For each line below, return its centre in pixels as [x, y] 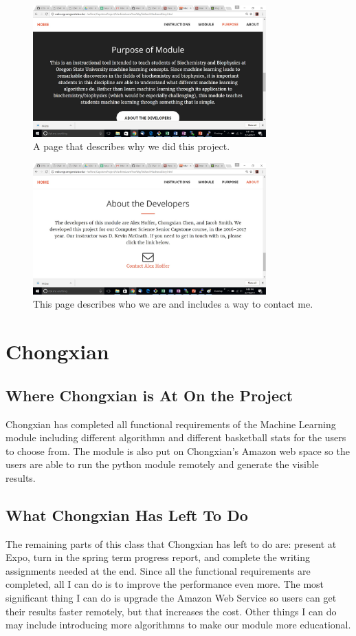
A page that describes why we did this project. [132, 146]
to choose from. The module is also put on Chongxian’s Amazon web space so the [178, 450]
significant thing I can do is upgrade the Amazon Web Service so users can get [171, 598]
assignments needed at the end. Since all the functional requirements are [158, 570]
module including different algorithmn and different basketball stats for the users [176, 437]
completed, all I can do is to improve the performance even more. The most [165, 584]
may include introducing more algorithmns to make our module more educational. [178, 625]
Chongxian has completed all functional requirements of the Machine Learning [171, 424]
